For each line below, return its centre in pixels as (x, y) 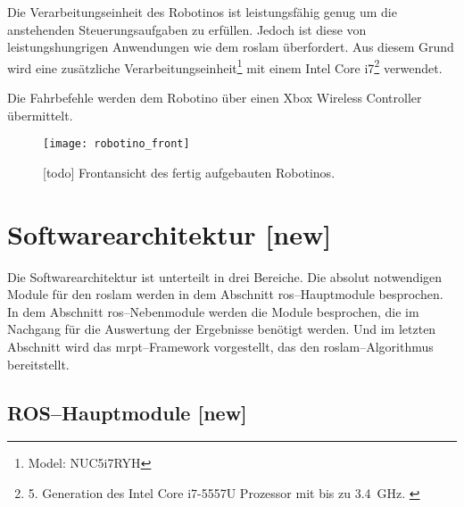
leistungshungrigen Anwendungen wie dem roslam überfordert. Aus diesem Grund (231, 47)
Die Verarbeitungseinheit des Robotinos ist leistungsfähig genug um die (202, 12)
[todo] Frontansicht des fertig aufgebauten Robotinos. (189, 172)
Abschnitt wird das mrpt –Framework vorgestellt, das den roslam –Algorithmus (220, 346)
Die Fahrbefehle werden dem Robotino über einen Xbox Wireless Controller (215, 98)
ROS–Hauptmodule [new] (127, 412)
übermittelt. (40, 115)
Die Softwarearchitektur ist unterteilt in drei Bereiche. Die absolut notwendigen (225, 276)
